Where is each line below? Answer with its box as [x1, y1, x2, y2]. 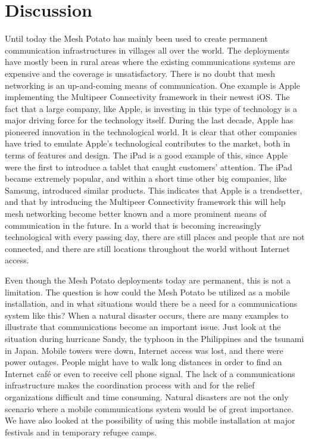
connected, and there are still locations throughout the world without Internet [5, 242, 290, 254]
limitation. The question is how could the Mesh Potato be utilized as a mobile [5, 285, 290, 298]
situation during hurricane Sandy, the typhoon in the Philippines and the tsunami [5, 332, 304, 344]
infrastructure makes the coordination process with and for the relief [5, 379, 255, 391]
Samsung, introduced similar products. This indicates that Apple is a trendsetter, [5, 183, 302, 196]
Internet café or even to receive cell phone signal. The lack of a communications [5, 367, 295, 379]
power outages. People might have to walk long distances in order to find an [5, 356, 282, 368]
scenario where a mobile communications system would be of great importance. [5, 402, 294, 415]
